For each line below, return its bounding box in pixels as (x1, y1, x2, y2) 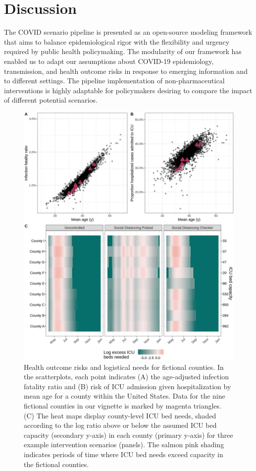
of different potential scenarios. (4, 95, 98, 105)
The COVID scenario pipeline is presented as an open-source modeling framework (4, 27, 253, 37)
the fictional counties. (24, 459, 89, 469)
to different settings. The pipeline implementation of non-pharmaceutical (4, 75, 225, 86)
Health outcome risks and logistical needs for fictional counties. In (24, 361, 224, 372)
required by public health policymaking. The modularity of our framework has (4, 46, 242, 57)
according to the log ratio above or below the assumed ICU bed (24, 420, 217, 430)
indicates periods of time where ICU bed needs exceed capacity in (24, 449, 223, 459)
